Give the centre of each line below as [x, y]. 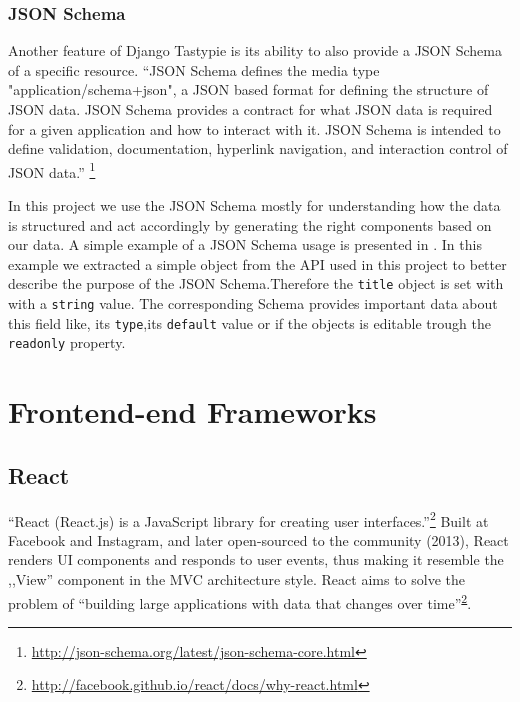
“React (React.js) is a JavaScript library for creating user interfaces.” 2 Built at [248, 519]
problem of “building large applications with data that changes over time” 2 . [240, 601]
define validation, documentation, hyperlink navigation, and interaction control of [258, 148]
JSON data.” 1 [52, 170]
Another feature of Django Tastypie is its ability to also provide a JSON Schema [255, 50]
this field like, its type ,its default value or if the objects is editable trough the [249, 322]
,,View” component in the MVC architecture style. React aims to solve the [236, 579]
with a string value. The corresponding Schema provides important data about [253, 303]
